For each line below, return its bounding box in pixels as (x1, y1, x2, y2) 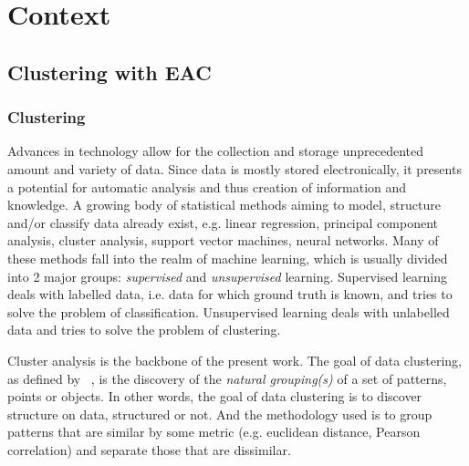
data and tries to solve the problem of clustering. (7, 320, 281, 339)
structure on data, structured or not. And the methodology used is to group (7, 404, 433, 423)
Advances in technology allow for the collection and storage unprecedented (7, 141, 424, 161)
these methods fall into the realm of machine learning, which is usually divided (7, 248, 448, 267)
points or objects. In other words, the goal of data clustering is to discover (7, 387, 422, 406)
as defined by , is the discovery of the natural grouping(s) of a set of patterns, (7, 368, 447, 388)
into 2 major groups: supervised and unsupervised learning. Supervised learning (7, 266, 447, 285)
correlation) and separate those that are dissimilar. (7, 440, 291, 459)
